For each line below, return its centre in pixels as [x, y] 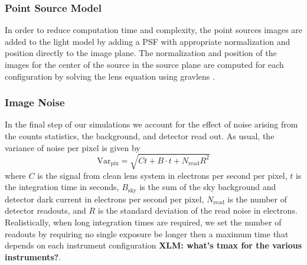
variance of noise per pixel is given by [73, 147]
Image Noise [35, 102]
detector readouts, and [45, 210]
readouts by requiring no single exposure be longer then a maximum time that [147, 233]
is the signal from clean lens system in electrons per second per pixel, [162, 175]
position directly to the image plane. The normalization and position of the [141, 53]
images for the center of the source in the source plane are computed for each [144, 64]
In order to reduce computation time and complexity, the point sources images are [154, 30]
